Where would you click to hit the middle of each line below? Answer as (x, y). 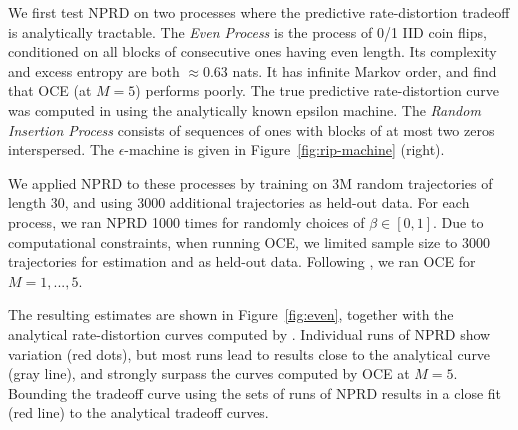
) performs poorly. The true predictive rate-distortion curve (317, 90)
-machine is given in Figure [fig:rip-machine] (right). (284, 149)
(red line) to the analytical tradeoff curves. (138, 412)
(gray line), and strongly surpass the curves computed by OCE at (209, 373)
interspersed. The (61, 149)
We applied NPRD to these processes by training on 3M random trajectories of (250, 182)
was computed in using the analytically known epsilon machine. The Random (244, 109)
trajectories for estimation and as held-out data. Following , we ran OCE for (242, 261)
